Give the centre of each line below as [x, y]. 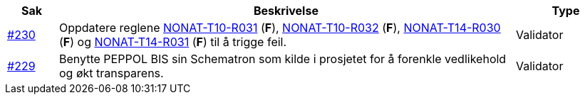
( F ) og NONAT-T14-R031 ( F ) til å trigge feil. [173, 42]
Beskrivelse [286, 11]
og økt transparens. [111, 73]
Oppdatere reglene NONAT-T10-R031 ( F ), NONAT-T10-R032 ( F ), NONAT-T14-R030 [280, 28]
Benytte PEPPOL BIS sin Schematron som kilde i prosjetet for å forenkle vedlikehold [283, 59]
